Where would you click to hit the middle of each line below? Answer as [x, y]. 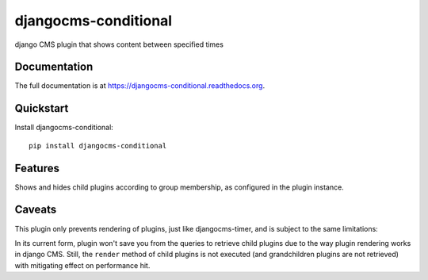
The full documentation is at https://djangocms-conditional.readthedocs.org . [140, 86]
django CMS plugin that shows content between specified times [119, 44]
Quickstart [42, 108]
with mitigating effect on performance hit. [82, 265]
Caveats [36, 210]
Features [37, 168]
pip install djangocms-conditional [98, 146]
